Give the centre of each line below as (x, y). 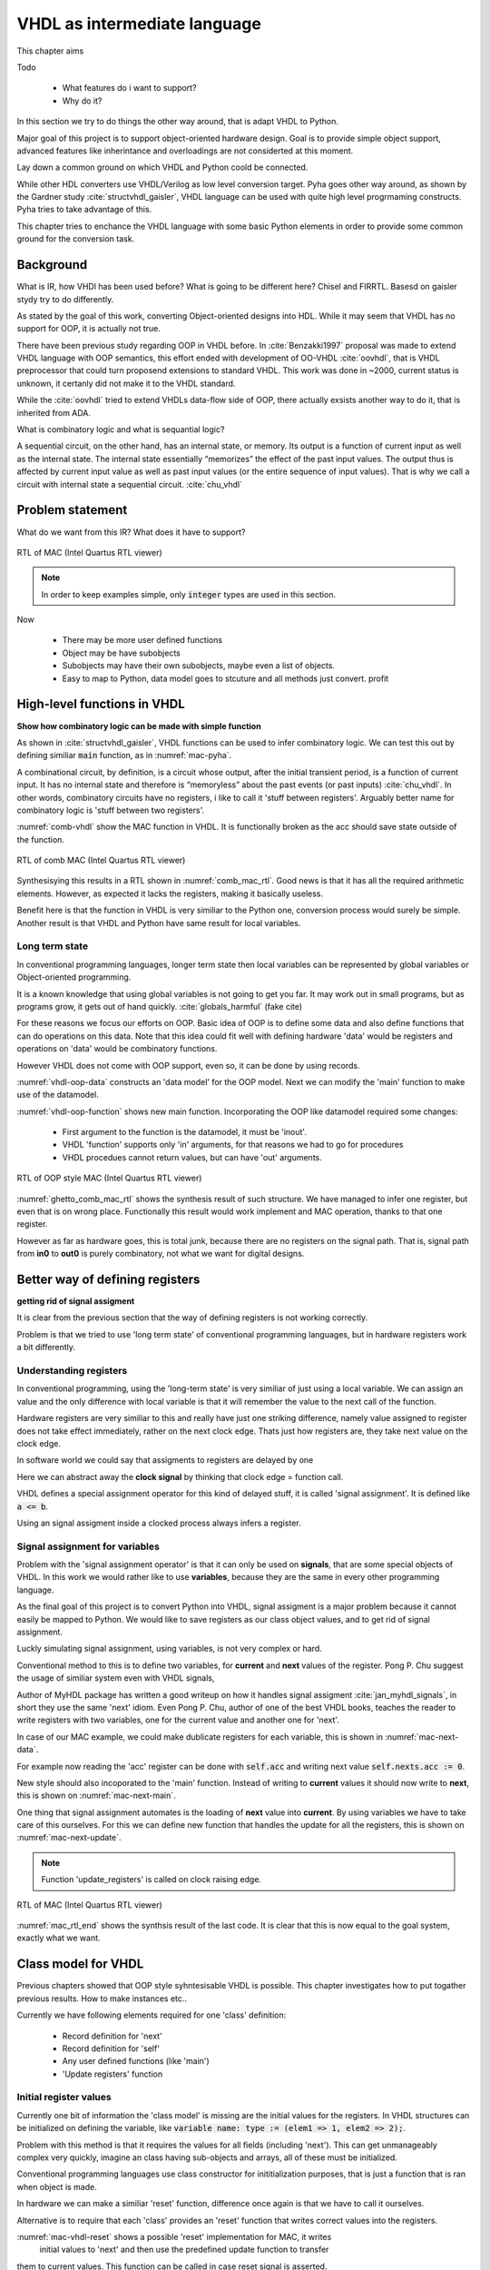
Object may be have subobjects (121, 653)
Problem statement (72, 510)
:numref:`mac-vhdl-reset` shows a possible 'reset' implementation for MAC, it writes (174, 2236)
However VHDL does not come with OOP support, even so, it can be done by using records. (188, 1065)
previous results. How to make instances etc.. (102, 1999)
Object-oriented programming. (74, 977)
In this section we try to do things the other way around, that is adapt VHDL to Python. (178, 122)
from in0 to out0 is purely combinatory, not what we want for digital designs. (161, 1254)
